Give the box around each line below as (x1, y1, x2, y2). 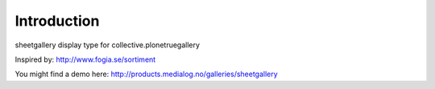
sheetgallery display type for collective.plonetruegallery (14, 40, 201, 50)
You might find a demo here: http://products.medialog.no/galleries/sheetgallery (14, 69, 278, 79)
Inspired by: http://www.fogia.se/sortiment (14, 55, 156, 64)
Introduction (14, 12, 100, 30)
